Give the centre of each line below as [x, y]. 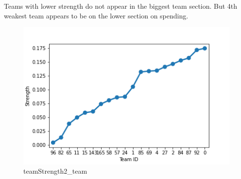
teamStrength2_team [55, 171]
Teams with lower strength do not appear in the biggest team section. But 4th [121, 6]
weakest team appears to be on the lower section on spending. [96, 15]
